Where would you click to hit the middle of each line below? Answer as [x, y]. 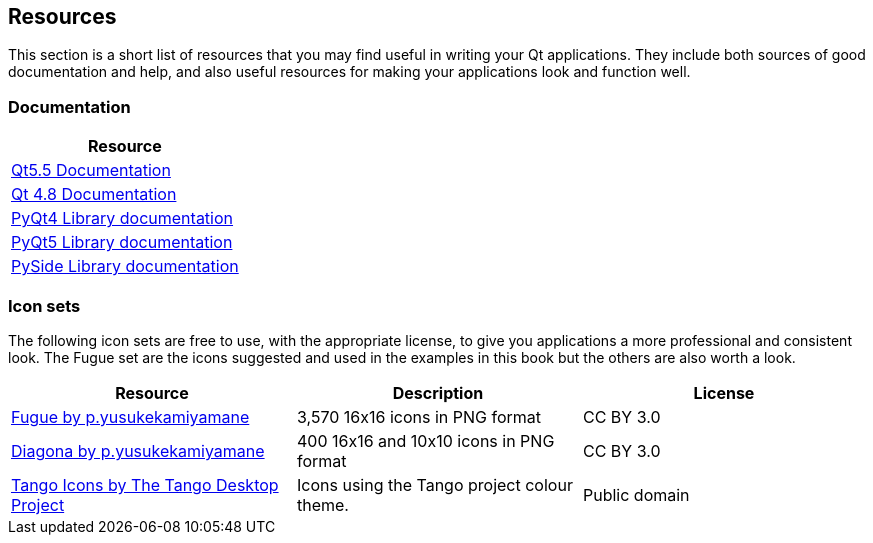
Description [438, 392]
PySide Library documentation [125, 266]
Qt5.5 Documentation [91, 170]
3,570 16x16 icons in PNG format [418, 416]
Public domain [636, 494]
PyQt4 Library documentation [122, 218]
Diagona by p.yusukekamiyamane [138, 450]
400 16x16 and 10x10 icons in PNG [425, 440]
